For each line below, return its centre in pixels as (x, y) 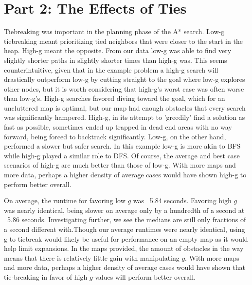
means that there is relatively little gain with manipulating (92, 257)
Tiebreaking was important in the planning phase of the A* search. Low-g (114, 31)
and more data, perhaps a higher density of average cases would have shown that (125, 267)
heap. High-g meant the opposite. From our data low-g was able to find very (118, 50)
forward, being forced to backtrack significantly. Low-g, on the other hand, (115, 136)
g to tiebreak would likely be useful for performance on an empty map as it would (126, 238)
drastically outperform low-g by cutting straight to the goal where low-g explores (125, 79)
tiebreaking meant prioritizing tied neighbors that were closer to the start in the (123, 41)
